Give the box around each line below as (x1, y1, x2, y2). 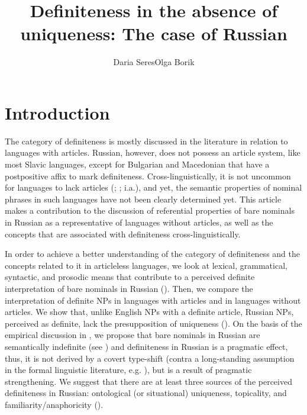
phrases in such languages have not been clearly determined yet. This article (5, 192, 282, 205)
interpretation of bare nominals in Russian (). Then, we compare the (5, 282, 253, 294)
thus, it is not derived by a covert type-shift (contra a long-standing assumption (5, 352, 295, 364)
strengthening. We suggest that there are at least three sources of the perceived (5, 375, 292, 387)
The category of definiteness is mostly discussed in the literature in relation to (5, 134, 288, 147)
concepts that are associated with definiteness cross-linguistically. (5, 227, 241, 240)
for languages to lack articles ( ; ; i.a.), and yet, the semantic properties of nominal (5, 181, 302, 194)
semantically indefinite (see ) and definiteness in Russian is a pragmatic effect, (5, 340, 288, 352)
